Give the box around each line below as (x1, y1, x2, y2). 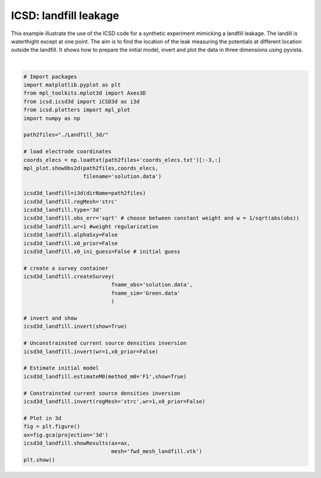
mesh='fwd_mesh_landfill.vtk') (111, 448, 203, 455)
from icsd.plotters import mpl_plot (23, 107, 131, 113)
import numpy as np (23, 115, 80, 121)
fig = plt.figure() (23, 423, 80, 430)
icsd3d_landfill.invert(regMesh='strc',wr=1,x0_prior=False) (23, 398, 206, 405)
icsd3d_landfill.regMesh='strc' (23, 198, 118, 205)
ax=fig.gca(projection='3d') (23, 432, 109, 438)
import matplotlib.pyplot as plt (23, 82, 121, 89)
